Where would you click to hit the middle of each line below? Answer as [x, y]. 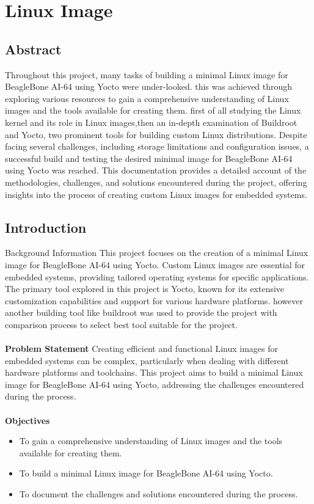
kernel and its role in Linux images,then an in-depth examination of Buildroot [151, 122]
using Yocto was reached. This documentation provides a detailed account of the [156, 170]
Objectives [27, 420]
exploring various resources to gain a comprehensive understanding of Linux [147, 98]
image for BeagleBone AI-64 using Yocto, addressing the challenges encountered [155, 384]
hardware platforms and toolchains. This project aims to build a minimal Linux [154, 372]
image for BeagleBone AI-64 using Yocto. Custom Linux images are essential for [155, 264]
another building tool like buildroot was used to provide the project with [141, 312]
